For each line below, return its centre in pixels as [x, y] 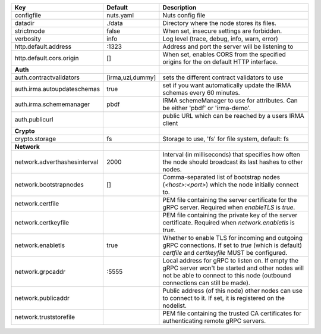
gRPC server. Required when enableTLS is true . [229, 207]
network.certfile [37, 204]
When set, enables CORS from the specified [224, 54]
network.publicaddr [42, 298]
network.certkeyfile [42, 222]
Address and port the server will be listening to [228, 46]
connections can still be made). [207, 283]
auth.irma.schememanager [52, 104]
